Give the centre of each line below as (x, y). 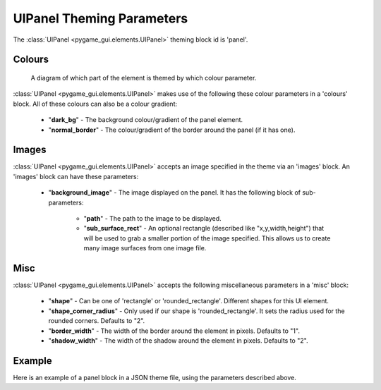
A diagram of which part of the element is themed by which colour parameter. (144, 78)
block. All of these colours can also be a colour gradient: (95, 104)
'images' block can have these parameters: (76, 176)
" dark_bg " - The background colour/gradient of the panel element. (146, 120)
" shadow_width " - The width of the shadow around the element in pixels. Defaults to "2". (178, 341)
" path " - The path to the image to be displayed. (152, 218)
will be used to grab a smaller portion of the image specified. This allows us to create (207, 238)
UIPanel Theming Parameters (101, 18)
